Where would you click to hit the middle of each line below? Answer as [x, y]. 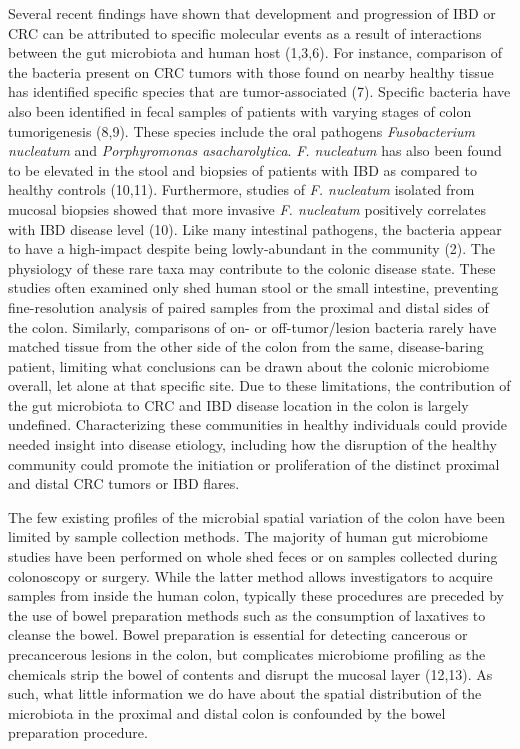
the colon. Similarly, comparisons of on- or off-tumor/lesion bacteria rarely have [252, 326]
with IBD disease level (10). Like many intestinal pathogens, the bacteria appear [255, 228]
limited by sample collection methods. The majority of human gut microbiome [248, 536]
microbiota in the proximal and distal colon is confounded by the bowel [227, 712]
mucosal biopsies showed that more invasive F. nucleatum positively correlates [247, 208]
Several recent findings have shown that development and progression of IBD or [252, 13]
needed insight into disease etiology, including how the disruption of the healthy [252, 444]
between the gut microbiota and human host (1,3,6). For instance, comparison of [255, 52]
